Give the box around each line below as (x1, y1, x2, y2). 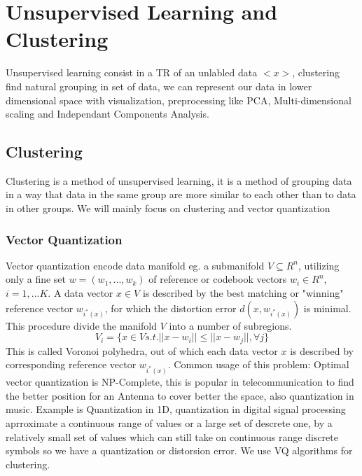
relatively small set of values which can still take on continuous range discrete (6, 429, 338, 444)
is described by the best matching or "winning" (142, 286, 344, 300)
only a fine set (6, 272, 67, 286)
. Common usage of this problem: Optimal (167, 357, 349, 372)
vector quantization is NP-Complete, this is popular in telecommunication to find (6, 374, 354, 389)
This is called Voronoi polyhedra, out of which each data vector (6, 343, 278, 358)
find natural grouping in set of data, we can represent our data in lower (6, 78, 312, 93)
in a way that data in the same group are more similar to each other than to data (6, 187, 356, 202)
